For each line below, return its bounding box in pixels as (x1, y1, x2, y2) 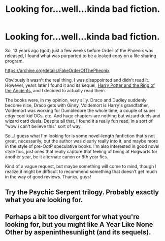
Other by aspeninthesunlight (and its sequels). (5, 228, 151, 236)
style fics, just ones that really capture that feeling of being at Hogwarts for (5, 148, 158, 154)
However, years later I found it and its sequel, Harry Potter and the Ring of (5, 82, 155, 88)
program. (5, 58, 24, 64)
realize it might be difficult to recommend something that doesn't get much (5, 169, 157, 174)
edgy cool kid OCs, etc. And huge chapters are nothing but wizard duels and (5, 112, 161, 119)
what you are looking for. (5, 196, 83, 204)
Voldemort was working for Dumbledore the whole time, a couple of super (5, 107, 156, 113)
